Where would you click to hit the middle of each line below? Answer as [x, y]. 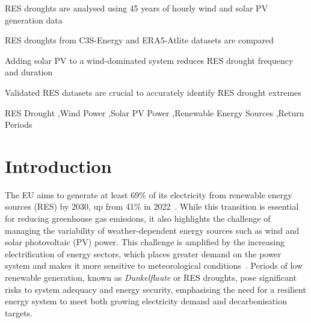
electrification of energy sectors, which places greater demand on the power [143, 253]
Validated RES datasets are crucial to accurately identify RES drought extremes [153, 92]
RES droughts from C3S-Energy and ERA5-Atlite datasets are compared [140, 40]
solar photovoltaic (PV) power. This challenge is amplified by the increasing [145, 242]
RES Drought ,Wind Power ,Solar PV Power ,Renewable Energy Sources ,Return [155, 112]
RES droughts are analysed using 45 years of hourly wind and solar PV [137, 8]
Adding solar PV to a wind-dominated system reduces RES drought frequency [149, 60]
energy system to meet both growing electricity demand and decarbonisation [146, 301]
